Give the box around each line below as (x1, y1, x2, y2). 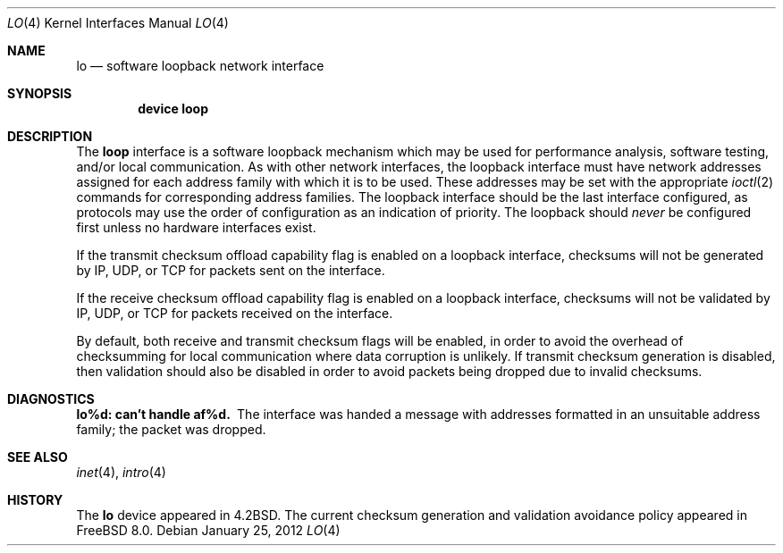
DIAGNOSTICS (7, 391, 95, 406)
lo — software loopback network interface (76, 58, 324, 73)
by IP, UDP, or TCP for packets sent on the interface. (76, 263, 385, 278)
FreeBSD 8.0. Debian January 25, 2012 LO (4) (76, 523, 341, 538)
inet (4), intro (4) (76, 465, 166, 480)
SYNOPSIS (7, 86, 72, 101)
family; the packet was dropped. (76, 422, 266, 437)
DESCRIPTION (7, 129, 93, 144)
